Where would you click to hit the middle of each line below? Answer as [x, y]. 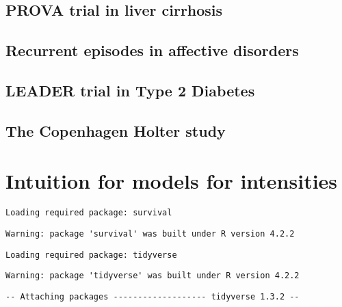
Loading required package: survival [89, 213]
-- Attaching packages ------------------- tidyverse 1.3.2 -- [153, 296]
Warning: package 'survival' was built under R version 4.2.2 [150, 233]
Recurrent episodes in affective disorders [152, 50]
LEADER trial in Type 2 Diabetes [130, 90]
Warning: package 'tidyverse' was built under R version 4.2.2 [153, 276]
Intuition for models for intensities [172, 181]
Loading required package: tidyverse [91, 255]
